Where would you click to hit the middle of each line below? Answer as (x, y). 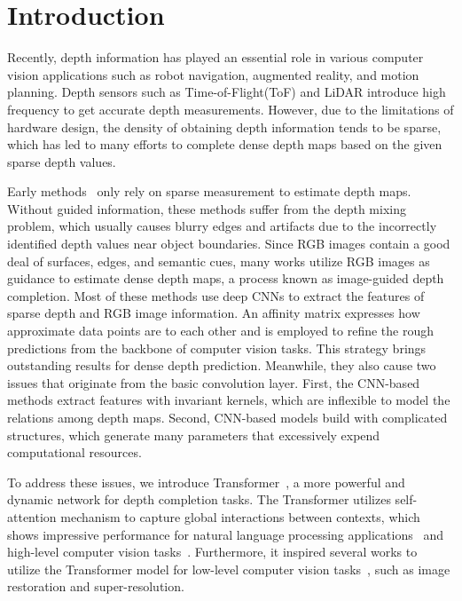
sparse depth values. (62, 161)
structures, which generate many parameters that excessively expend (194, 435)
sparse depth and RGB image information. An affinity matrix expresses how (214, 313)
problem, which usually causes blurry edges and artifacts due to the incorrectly (222, 226)
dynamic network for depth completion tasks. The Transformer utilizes (199, 499)
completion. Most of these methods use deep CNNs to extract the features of (216, 295)
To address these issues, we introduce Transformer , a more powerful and (206, 482)
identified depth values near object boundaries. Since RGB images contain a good (229, 244)
